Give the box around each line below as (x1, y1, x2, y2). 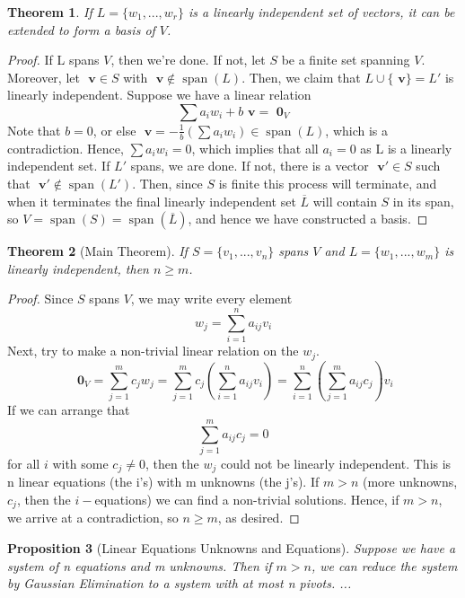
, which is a (325, 120, 389, 139)
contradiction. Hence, (7, 138, 124, 157)
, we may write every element (130, 289, 293, 308)
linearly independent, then (7, 259, 149, 277)
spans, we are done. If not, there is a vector (130, 156, 369, 175)
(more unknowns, (362, 472, 458, 491)
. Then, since (132, 173, 203, 192)
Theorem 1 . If (7, 3, 92, 21)
